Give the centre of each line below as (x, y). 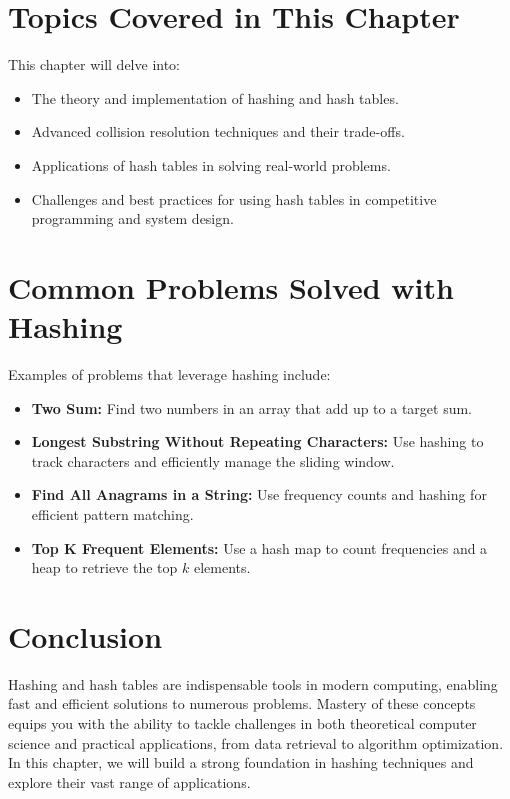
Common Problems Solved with (231, 286)
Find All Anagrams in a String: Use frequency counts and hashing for (259, 494)
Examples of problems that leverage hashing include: (169, 374)
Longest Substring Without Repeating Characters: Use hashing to (257, 441)
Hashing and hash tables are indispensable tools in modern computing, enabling (253, 683)
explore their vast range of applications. (129, 781)
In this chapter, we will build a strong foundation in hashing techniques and (241, 762)
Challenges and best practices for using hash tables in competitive (234, 198)
